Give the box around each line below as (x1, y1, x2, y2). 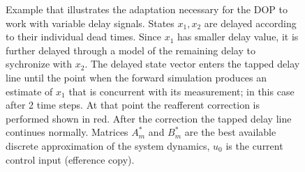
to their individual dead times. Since (6, 29, 161, 44)
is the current (225, 138, 283, 153)
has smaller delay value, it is (177, 29, 299, 44)
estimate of (6, 84, 53, 98)
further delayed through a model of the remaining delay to (6, 42, 255, 57)
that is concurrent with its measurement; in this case (68, 84, 295, 98)
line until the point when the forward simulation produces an (6, 70, 267, 84)
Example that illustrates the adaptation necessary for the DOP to (6, 2, 288, 16)
